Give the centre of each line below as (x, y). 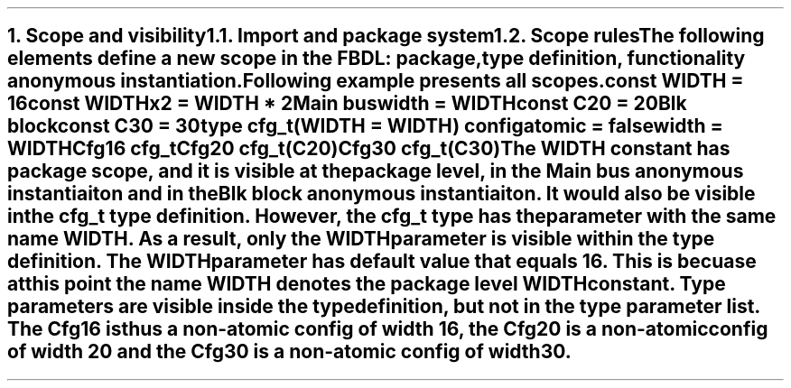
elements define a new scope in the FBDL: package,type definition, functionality (377, 59)
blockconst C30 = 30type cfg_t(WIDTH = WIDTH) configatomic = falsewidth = (365, 126)
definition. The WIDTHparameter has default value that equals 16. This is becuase (382, 262)
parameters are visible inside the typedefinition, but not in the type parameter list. (384, 307)
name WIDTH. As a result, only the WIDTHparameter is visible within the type (361, 239)
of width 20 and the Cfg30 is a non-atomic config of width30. (289, 352)
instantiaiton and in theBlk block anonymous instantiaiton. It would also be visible (382, 194)
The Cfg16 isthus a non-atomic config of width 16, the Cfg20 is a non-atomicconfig (388, 329)
